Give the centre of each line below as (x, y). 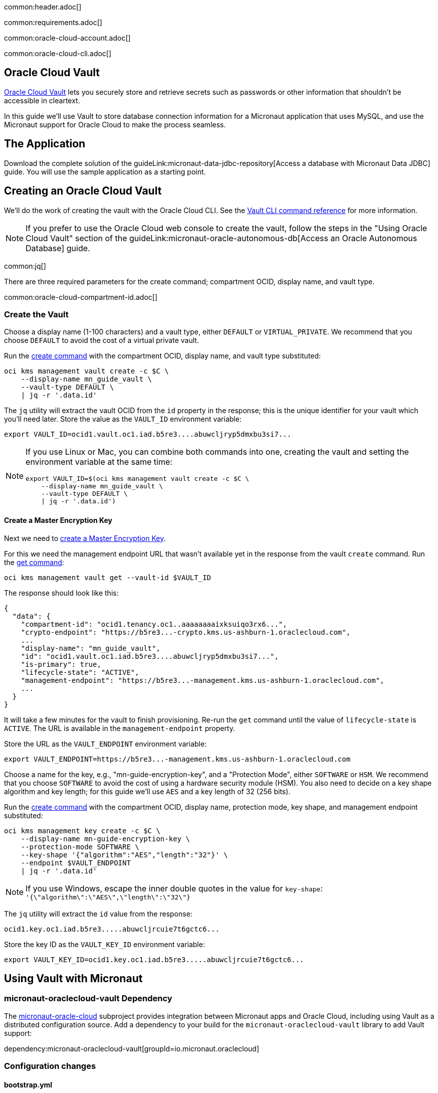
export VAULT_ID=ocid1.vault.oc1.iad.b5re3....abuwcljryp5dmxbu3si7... (148, 434)
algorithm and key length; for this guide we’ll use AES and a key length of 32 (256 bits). (147, 791)
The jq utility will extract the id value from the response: (98, 914)
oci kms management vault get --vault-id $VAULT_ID (108, 577)
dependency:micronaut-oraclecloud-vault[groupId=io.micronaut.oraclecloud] (132, 1048)
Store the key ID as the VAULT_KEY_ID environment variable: (104, 944)
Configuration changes (50, 1066)
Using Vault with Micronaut (73, 978)
